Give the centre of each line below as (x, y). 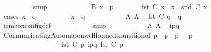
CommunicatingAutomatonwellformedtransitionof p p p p (98, 34)
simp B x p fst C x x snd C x (120, 6)
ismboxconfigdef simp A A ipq (91, 25)
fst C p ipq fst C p (92, 44)
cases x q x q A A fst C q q (92, 16)
